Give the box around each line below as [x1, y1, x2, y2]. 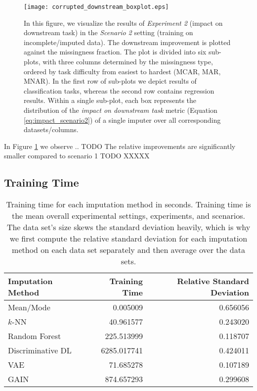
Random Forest [8, 330, 61, 342]
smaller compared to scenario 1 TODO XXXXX [4, 150, 150, 161]
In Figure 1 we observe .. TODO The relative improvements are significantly [4, 141, 236, 151]
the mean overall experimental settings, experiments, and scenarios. [11, 210, 246, 222]
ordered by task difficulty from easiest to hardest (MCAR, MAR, [24, 66, 221, 76]
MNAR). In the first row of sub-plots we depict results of [24, 76, 197, 86]
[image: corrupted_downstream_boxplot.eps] [24, 3, 169, 10]
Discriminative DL [8, 344, 72, 356]
